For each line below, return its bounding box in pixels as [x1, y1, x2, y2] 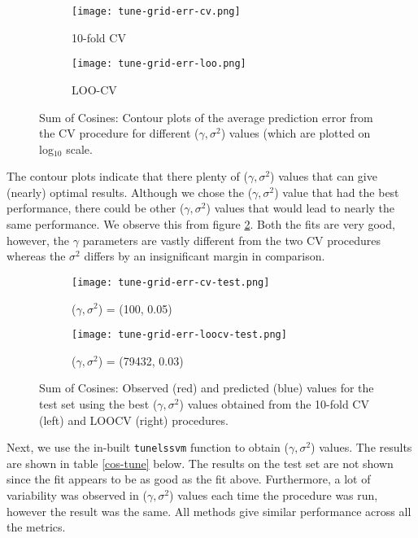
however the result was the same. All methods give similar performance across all [7, 502, 411, 519]
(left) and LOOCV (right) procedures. [39, 411, 229, 428]
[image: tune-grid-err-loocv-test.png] [72, 329, 287, 341]
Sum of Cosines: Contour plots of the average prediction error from [39, 108, 373, 125]
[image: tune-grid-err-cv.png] [72, 6, 241, 17]
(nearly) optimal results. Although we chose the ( [7, 183, 253, 200]
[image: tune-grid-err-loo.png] [72, 58, 246, 70]
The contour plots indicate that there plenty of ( [7, 168, 248, 185]
